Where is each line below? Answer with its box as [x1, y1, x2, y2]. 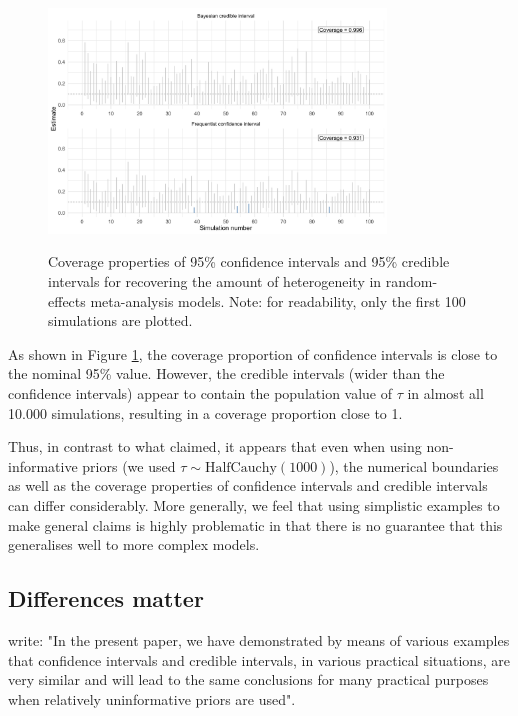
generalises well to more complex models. [8, 534, 260, 555]
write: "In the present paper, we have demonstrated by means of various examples [8, 630, 510, 650]
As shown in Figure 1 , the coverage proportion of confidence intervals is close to [8, 343, 498, 364]
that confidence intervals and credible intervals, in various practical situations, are [8, 649, 510, 670]
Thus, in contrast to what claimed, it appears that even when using [8, 436, 422, 457]
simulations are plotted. [48, 310, 193, 331]
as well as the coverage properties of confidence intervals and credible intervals [8, 475, 488, 496]
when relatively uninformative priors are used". [8, 688, 296, 709]
